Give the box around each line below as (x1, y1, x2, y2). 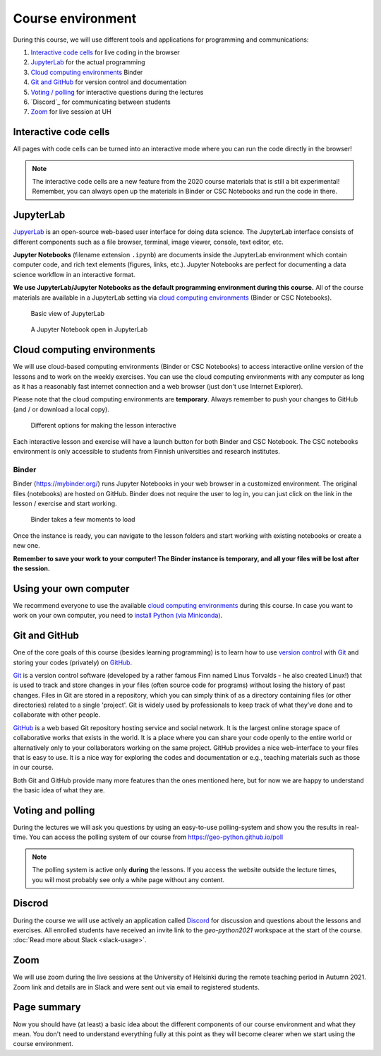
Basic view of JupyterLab (30, 310, 105, 317)
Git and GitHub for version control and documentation (30, 78, 187, 86)
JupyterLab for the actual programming (30, 58, 145, 66)
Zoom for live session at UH (30, 107, 112, 116)
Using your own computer (13, 582, 130, 594)
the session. (13, 564, 51, 573)
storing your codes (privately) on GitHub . (13, 658, 133, 667)
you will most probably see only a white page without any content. (32, 875, 225, 884)
